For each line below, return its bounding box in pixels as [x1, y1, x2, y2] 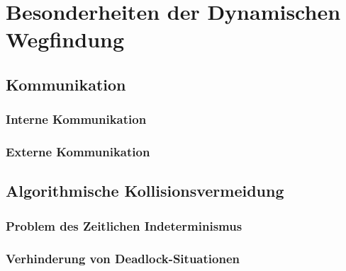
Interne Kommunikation [6, 110, 147, 128]
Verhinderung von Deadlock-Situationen [6, 249, 240, 267]
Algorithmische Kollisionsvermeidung [6, 180, 284, 202]
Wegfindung [6, 25, 125, 54]
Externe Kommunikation [6, 143, 150, 161]
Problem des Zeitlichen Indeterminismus [6, 217, 242, 234]
